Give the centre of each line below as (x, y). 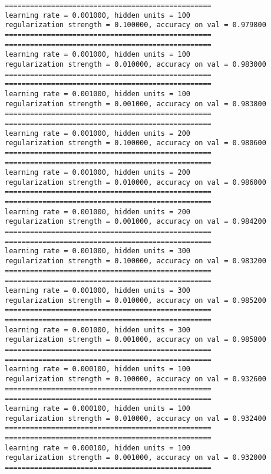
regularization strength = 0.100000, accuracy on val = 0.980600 (135, 143)
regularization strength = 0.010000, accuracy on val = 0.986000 (135, 182)
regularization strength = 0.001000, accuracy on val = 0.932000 (135, 458)
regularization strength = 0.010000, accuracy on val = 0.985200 (135, 300)
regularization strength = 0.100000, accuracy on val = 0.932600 (135, 379)
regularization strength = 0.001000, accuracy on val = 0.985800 (135, 340)
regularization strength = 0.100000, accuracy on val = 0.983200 (135, 261)
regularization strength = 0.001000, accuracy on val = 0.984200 (135, 222)
